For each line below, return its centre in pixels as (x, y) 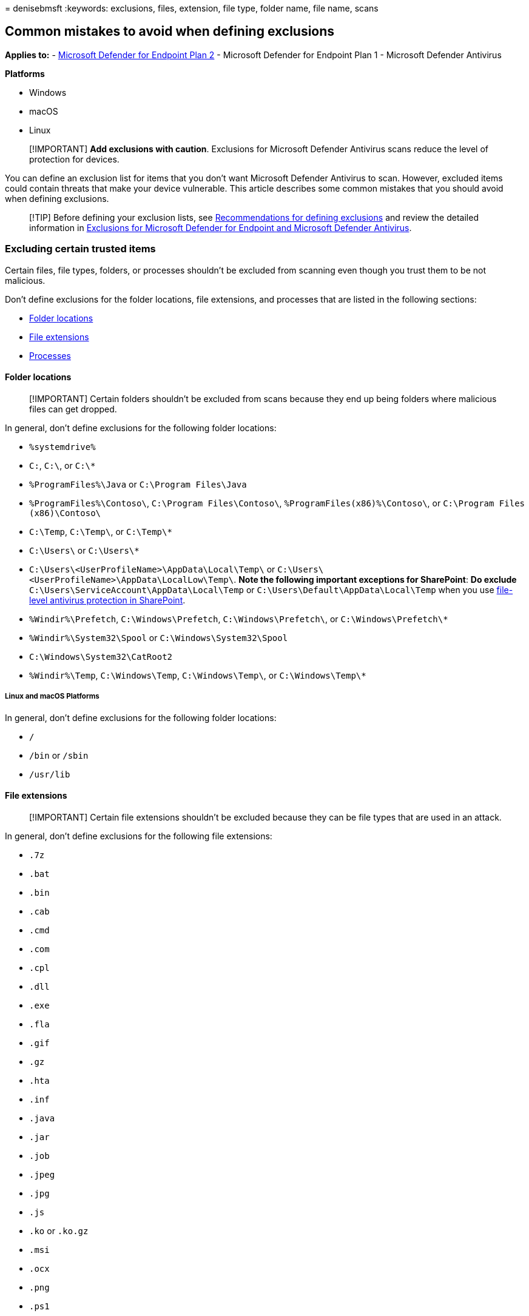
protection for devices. (74, 159)
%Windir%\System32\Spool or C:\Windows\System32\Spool (159, 637)
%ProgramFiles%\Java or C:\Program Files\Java (138, 484)
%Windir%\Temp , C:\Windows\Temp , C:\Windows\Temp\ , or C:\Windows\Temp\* (198, 675)
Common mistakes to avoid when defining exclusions (170, 32)
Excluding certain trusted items (80, 249)
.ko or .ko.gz (59, 1230)
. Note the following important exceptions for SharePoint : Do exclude (375, 579)
